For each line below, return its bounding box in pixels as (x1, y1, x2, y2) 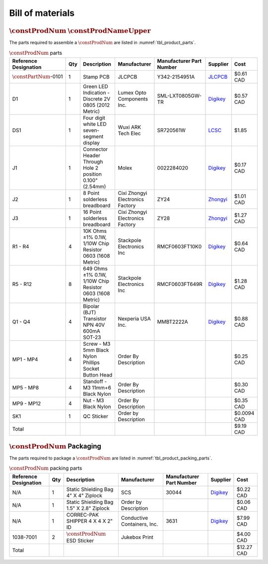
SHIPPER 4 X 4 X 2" (66, 517, 113, 524)
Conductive (121, 514, 148, 521)
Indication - (82, 90, 110, 96)
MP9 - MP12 (12, 400, 41, 407)
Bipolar (82, 303, 100, 310)
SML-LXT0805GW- (157, 93, 202, 99)
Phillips (82, 359, 100, 366)
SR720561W (157, 127, 186, 134)
